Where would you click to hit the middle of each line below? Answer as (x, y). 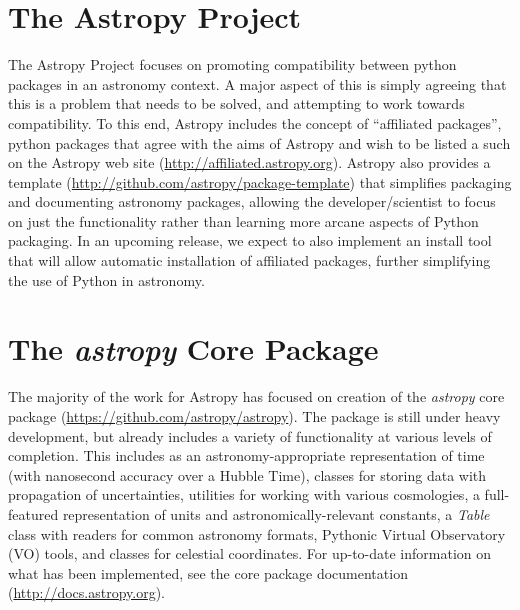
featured (33, 513)
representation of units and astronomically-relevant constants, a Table (276, 513)
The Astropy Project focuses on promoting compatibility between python (232, 64)
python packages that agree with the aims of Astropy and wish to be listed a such (259, 142)
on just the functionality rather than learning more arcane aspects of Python (243, 220)
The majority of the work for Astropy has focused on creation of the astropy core (256, 396)
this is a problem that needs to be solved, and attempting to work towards (236, 103)
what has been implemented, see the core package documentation (208, 572)
